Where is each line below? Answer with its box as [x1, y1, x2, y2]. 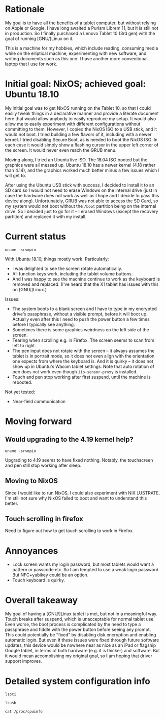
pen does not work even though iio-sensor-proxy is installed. [12, 368, 138, 374]
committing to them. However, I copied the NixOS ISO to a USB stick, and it [5, 126, 157, 132]
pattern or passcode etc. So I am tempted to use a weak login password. [12, 567, 160, 573]
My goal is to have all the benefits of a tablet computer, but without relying [5, 20, 156, 26]
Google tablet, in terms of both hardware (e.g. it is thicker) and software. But [5, 648, 160, 654]
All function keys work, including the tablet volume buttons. [12, 270, 133, 276]
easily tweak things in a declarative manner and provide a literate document [5, 110, 159, 116]
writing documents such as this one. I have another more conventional [5, 55, 148, 61]
